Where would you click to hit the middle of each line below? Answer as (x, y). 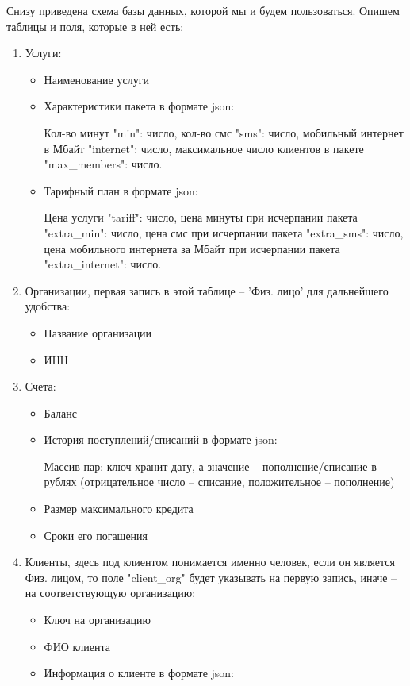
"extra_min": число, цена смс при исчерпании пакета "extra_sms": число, (224, 232)
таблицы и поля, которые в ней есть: (95, 26)
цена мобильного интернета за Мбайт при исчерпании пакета (192, 248)
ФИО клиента (77, 646)
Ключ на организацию (98, 620)
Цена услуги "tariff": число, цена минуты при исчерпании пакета (201, 217)
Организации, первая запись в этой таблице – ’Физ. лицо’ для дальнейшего (207, 290)
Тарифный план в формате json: (121, 190)
